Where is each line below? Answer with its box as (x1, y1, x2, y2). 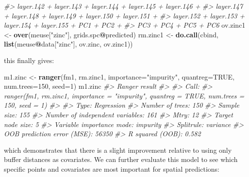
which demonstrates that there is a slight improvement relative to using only (4, 145, 232, 155)
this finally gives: (4, 55, 54, 65)
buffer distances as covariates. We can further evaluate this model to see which (4, 154, 238, 164)
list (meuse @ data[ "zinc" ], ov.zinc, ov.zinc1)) (4, 39, 133, 49)
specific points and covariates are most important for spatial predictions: (4, 163, 219, 174)
